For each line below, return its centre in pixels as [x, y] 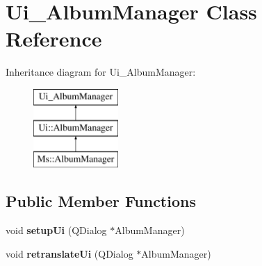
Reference [54, 39]
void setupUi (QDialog [56, 230]
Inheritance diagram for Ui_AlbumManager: [101, 72]
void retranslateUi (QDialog [69, 253]
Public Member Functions [101, 201]
